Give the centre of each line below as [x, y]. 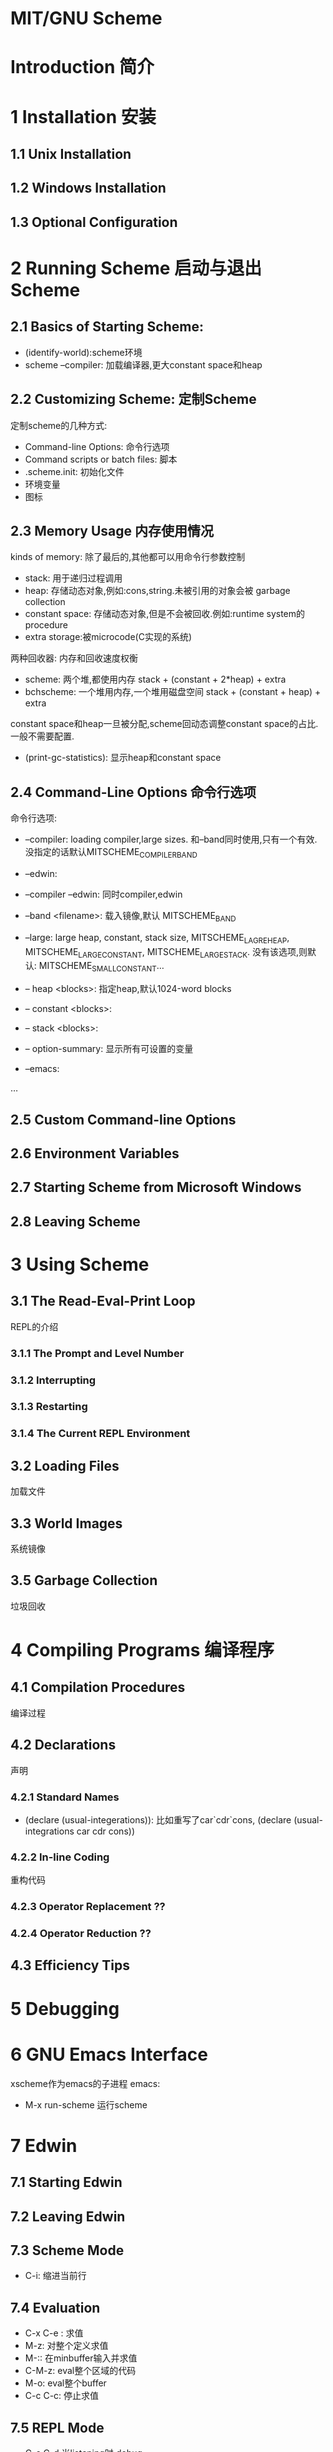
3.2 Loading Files [65, 1465]
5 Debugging [65, 2008]
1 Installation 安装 [83, 116]
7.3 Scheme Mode [67, 2250]
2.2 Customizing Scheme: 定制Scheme [133, 399]
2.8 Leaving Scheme [75, 1221]
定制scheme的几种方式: [59, 425]
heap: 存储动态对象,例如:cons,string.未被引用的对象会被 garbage [157, 591]
